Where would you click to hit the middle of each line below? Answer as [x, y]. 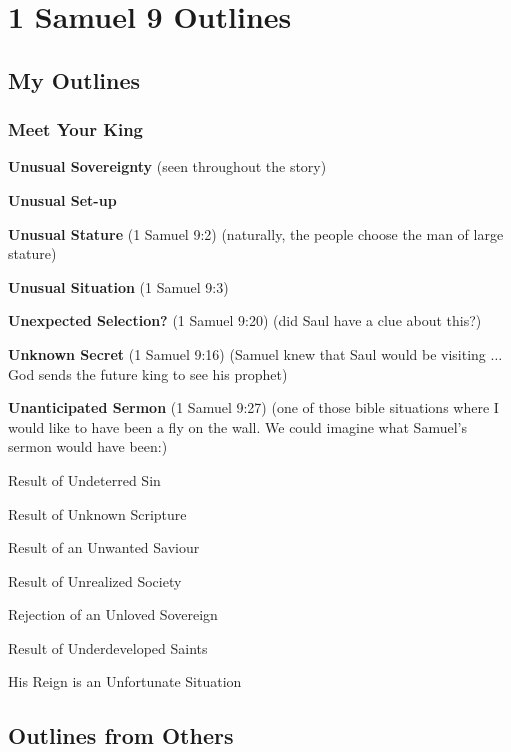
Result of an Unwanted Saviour [104, 547]
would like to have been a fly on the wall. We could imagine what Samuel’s [237, 426]
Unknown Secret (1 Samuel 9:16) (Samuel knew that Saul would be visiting [247, 353]
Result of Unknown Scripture [97, 513]
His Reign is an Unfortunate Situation [125, 681]
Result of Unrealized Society [95, 580]
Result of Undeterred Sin [84, 479]
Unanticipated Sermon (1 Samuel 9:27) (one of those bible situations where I [253, 407]
